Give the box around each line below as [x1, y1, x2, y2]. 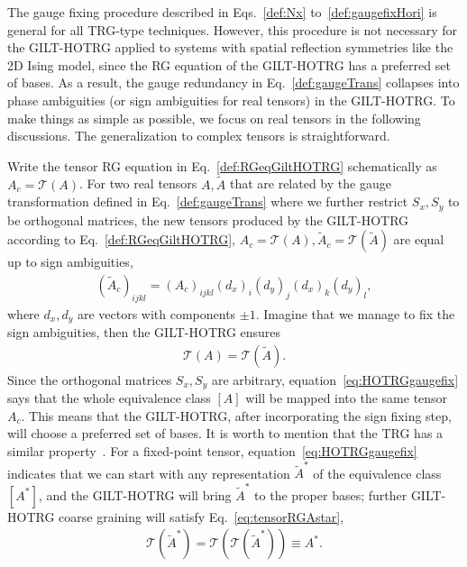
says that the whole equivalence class [7, 389, 211, 407]
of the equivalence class [313, 463, 442, 482]
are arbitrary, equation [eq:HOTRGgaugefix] [211, 370, 459, 389]
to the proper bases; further [254, 485, 407, 504]
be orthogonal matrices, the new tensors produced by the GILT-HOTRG [7, 210, 409, 229]
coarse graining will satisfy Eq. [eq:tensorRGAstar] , [59, 507, 344, 526]
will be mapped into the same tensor [245, 389, 448, 407]
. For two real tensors [79, 174, 197, 193]
